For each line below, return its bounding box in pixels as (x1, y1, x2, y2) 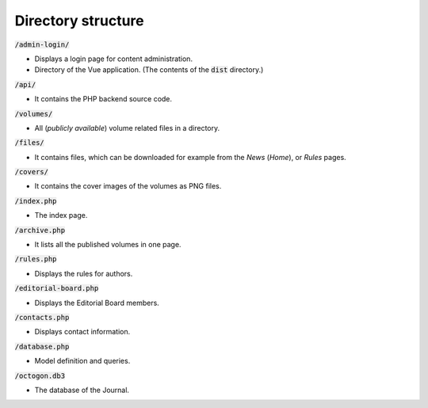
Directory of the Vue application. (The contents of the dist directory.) (34, 65, 264, 74)
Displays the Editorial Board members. (34, 298, 160, 307)
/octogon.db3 (14, 371, 66, 380)
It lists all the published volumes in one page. (34, 240, 182, 250)
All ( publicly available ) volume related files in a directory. (34, 123, 220, 132)
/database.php (14, 341, 70, 351)
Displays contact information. (34, 327, 131, 337)
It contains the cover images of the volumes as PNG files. (34, 181, 222, 191)
